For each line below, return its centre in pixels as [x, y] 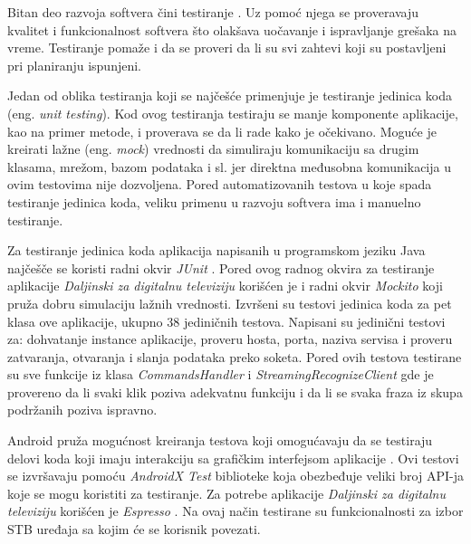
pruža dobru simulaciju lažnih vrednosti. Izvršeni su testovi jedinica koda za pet [230, 303]
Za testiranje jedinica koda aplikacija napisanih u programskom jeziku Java [216, 250]
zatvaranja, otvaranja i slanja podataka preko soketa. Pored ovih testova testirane [235, 356]
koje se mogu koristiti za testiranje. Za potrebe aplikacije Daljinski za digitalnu [226, 493]
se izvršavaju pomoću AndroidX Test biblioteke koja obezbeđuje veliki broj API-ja [235, 476]
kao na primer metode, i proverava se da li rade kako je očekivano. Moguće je [222, 131]
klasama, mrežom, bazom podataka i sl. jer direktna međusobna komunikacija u [229, 166]
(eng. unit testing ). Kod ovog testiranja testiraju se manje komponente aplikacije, [233, 113]
